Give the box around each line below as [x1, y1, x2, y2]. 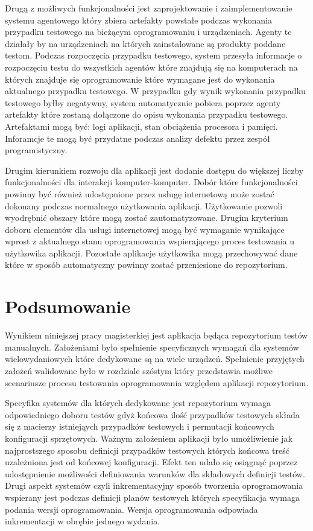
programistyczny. [5, 144, 68, 156]
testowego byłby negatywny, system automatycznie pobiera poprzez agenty [5, 96, 281, 109]
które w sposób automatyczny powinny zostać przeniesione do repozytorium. [5, 258, 288, 271]
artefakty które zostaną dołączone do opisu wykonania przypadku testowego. [5, 108, 288, 121]
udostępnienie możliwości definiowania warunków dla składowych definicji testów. [5, 467, 305, 480]
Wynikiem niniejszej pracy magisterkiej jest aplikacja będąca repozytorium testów [5, 329, 308, 342]
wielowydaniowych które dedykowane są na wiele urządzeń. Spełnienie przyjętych [5, 352, 305, 365]
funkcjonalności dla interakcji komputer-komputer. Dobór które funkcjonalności [5, 176, 298, 188]
